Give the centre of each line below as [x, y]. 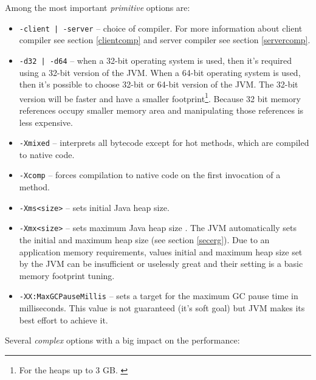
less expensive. [46, 122]
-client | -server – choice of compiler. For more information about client [161, 28]
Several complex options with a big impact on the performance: [122, 340]
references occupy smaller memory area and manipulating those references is [161, 110]
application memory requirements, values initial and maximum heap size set [161, 251]
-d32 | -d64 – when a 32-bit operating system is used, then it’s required [156, 60]
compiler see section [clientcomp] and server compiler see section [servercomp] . [165, 40]
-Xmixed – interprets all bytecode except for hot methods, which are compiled [164, 143]
